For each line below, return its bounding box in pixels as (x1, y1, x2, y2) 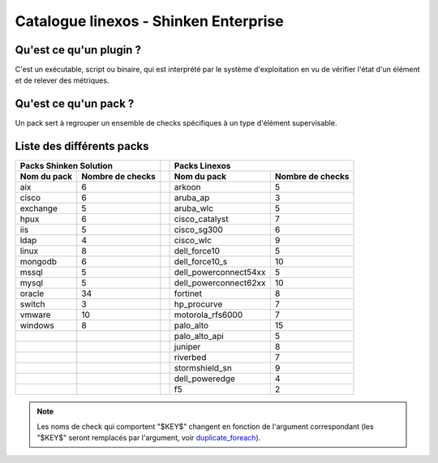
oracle (19, 288, 45, 299)
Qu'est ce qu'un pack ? (15, 97, 135, 111)
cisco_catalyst (174, 213, 229, 225)
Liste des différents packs (15, 139, 149, 153)
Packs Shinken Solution (19, 161, 114, 172)
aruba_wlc (174, 203, 214, 214)
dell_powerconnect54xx (174, 267, 267, 278)
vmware (19, 309, 51, 320)
